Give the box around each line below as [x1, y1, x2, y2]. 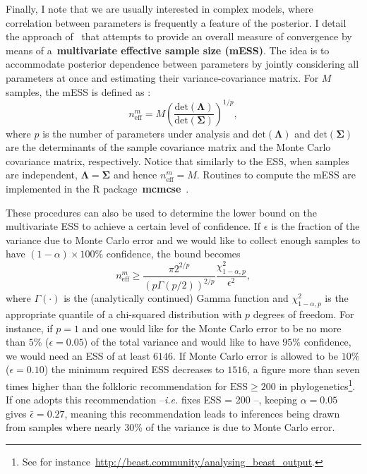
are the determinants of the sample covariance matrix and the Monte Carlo [6, 140, 331, 154]
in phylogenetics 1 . [279, 377, 356, 393]
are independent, [6, 167, 78, 182]
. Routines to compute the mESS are [196, 167, 356, 182]
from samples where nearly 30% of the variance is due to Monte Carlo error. [6, 420, 335, 435]
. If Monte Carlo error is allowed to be [173, 348, 339, 363]
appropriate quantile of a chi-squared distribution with [6, 307, 242, 322]
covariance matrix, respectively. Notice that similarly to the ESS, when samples [6, 153, 349, 168]
